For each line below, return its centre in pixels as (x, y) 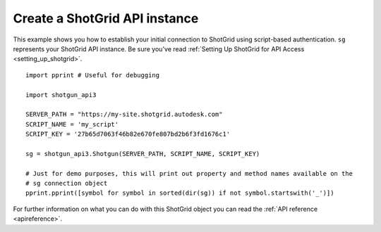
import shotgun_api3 (61, 95)
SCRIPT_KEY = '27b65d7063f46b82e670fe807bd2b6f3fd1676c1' (128, 134)
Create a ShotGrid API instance (106, 18)
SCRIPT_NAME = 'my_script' (72, 124)
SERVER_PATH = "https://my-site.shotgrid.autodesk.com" (124, 115)
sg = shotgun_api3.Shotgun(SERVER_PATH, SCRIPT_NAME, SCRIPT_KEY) (143, 154)
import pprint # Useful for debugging (93, 75)
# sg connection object (67, 183)
